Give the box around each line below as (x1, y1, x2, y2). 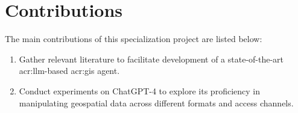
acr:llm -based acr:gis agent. (19, 64, 120, 77)
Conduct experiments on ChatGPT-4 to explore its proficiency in (19, 84, 260, 97)
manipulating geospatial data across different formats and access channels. (19, 96, 294, 109)
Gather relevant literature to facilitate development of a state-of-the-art (19, 52, 284, 65)
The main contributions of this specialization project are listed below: (5, 32, 262, 45)
